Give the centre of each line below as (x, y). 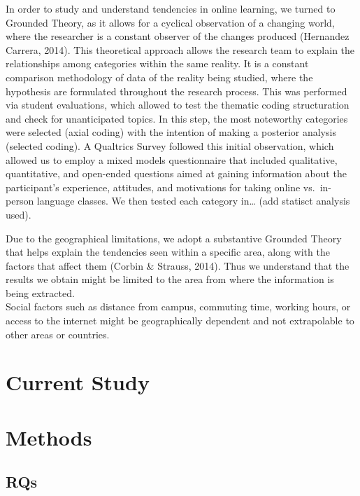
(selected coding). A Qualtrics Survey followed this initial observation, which (170, 145)
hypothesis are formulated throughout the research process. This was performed (177, 91)
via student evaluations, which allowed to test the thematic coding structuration (178, 105)
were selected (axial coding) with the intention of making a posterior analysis (171, 132)
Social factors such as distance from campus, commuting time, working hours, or (178, 306)
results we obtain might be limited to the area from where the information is (170, 279)
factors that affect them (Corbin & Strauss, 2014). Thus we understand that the (178, 265)
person (20, 201)
